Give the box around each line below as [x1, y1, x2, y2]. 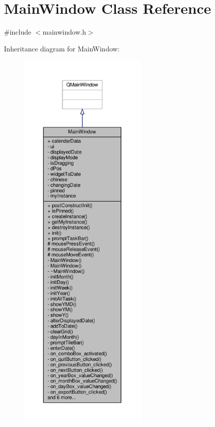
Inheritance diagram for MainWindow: [4, 43, 120, 53]
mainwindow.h [42, 27, 86, 37]
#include [4, 27, 32, 37]
